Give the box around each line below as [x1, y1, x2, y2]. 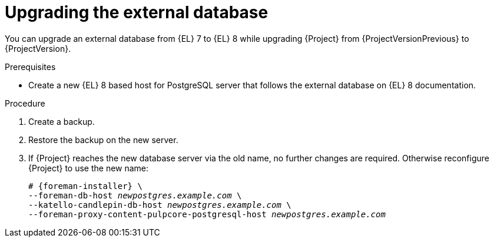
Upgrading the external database [5, 2, 268, 22]
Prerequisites [5, 61, 56, 72]
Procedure [5, 98, 45, 108]
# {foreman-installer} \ [28, 181, 142, 191]
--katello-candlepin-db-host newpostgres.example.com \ [28, 200, 291, 210]
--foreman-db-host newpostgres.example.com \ [28, 190, 242, 200]
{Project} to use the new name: [28, 163, 149, 173]
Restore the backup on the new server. [28, 134, 178, 145]
